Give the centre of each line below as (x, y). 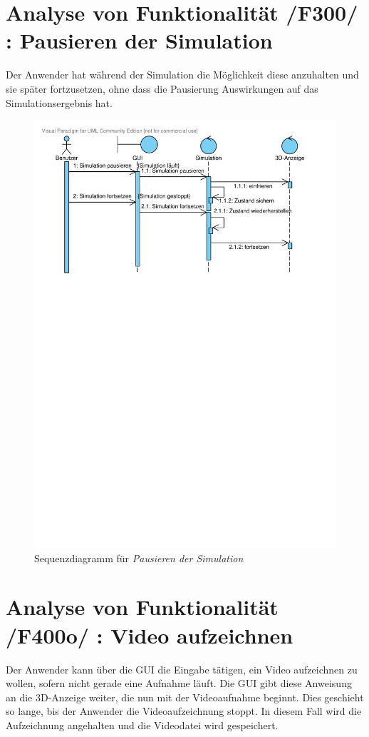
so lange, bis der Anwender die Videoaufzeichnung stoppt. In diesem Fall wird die (184, 711)
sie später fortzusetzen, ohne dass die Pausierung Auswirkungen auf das (162, 88)
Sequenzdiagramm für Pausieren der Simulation (139, 558)
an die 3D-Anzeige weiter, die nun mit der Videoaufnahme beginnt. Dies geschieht (185, 697)
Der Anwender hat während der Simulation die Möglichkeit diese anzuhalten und (182, 75)
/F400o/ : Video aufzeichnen (150, 635)
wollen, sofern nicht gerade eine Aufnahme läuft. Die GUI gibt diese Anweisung (179, 683)
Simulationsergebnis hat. (59, 102)
